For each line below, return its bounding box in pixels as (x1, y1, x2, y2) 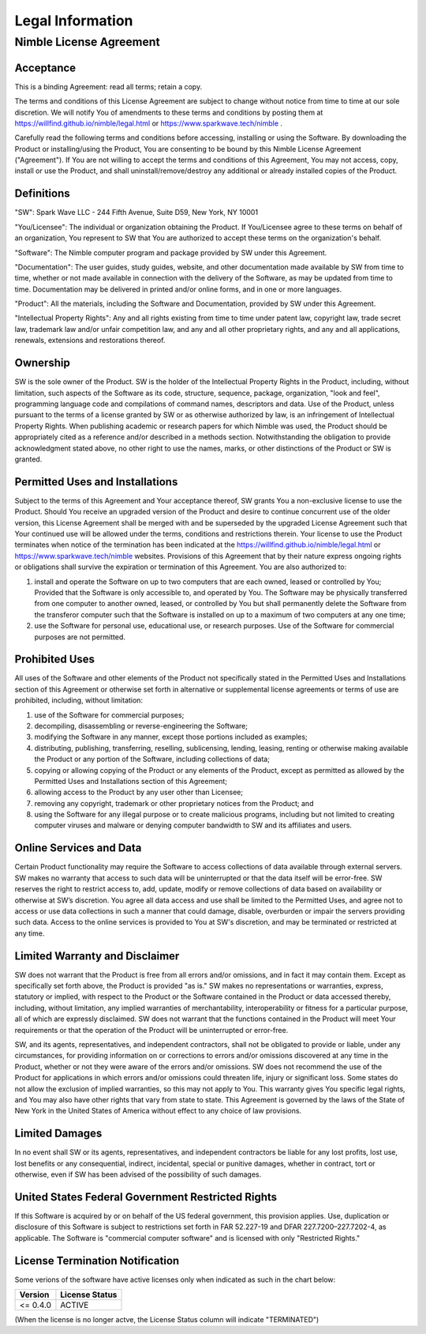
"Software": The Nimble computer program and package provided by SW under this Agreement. (14, 247, 327, 257)
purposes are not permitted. (34, 632, 126, 642)
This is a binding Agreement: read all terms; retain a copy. (14, 81, 203, 91)
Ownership (14, 356, 70, 370)
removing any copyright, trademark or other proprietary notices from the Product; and (34, 798, 314, 808)
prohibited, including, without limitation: (14, 695, 144, 705)
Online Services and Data (14, 842, 142, 855)
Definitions (14, 187, 70, 201)
